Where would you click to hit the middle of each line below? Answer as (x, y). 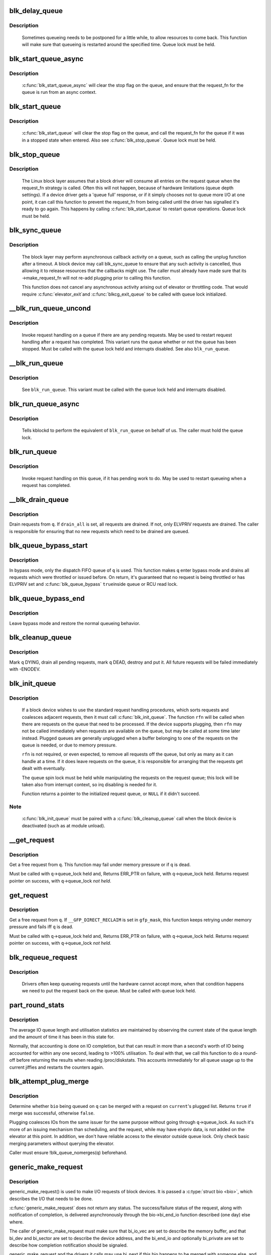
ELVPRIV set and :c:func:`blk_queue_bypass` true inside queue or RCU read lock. (94, 584)
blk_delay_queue (36, 11)
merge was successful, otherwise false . (52, 1113)
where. (17, 1222)
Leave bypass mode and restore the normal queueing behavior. (75, 623)
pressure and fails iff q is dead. (41, 927)
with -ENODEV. (25, 669)
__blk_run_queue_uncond (50, 308)
